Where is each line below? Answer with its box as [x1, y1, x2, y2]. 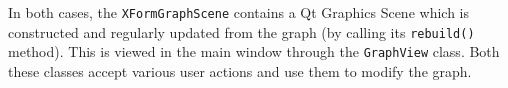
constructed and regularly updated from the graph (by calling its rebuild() [8, 21, 475, 42]
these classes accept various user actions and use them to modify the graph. [8, 60, 472, 81]
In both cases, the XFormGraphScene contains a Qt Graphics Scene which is [8, 2, 469, 22]
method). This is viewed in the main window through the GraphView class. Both [8, 41, 500, 62]
